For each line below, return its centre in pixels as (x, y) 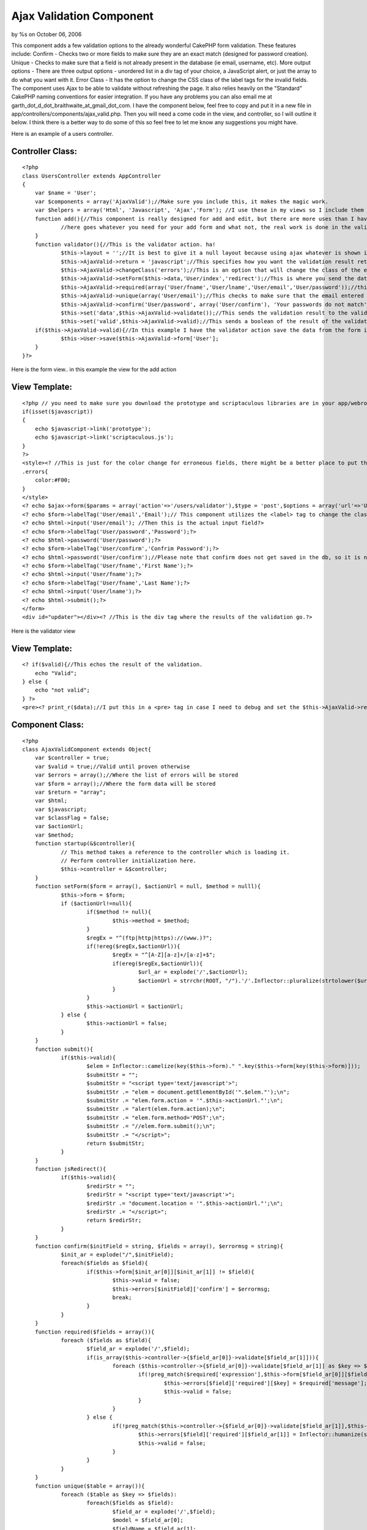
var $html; (51, 801)
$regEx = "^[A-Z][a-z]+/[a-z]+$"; (164, 955)
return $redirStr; (114, 1220)
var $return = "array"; (70, 792)
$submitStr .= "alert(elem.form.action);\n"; (156, 1109)
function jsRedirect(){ (70, 1169)
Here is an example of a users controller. (62, 133)
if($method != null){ (119, 912)
